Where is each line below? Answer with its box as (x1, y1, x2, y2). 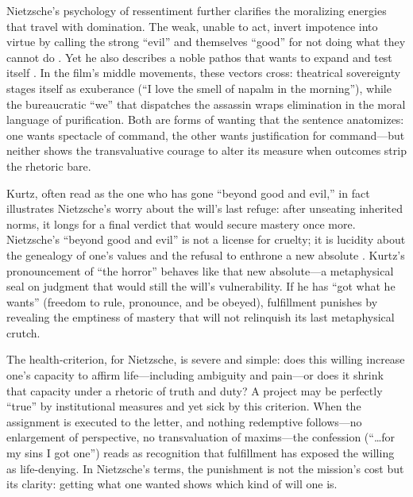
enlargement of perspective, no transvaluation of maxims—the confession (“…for (6, 429, 396, 445)
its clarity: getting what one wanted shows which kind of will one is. (6, 476, 338, 492)
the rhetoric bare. (6, 157, 91, 174)
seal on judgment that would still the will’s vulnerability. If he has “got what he (6, 278, 396, 295)
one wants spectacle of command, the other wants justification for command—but (6, 126, 405, 143)
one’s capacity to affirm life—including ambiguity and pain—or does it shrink (6, 367, 384, 383)
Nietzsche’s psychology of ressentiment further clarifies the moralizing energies (6, 2, 387, 18)
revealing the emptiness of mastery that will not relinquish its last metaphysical (6, 309, 395, 326)
